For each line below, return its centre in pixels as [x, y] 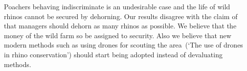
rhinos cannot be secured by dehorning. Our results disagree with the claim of [121, 16]
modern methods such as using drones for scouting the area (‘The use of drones [123, 45]
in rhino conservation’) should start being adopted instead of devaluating [113, 54]
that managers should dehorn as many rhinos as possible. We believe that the [120, 26]
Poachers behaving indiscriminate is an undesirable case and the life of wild [117, 6]
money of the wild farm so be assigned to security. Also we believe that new [118, 35]
